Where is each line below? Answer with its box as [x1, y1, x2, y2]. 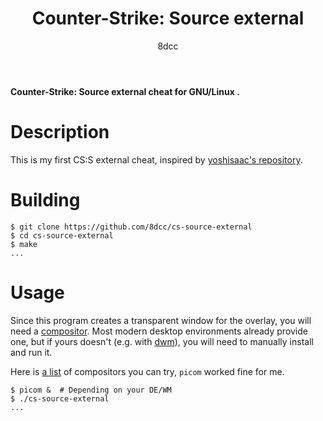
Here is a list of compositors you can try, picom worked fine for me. [10, 365, 285, 377]
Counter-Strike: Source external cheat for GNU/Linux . [10, 85, 240, 97]
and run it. [10, 346, 53, 358]
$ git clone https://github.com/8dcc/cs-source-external [10, 222, 253, 232]
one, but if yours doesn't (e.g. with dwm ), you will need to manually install [10, 335, 314, 347]
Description [10, 121, 110, 144]
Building [10, 189, 81, 212]
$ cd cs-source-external [10, 230, 114, 241]
